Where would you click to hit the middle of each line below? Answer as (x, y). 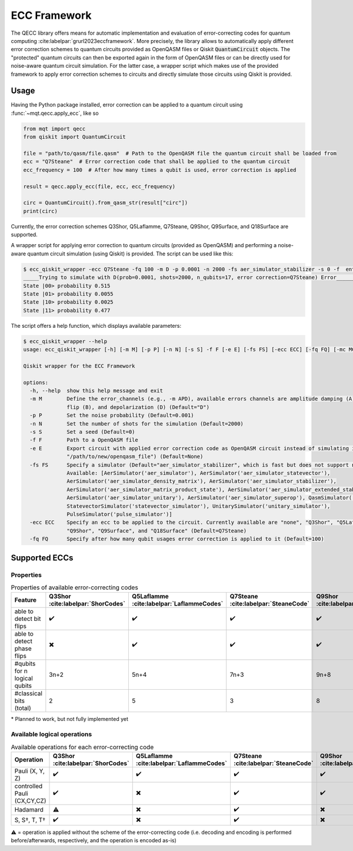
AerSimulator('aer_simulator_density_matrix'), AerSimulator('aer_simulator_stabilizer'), (202, 481)
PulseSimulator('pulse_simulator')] (120, 514)
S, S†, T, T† (30, 820)
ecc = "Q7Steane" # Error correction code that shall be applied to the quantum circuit (157, 162)
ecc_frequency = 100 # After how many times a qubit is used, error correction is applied (160, 170)
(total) (23, 708)
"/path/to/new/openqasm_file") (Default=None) (135, 457)
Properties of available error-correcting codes (74, 587)
